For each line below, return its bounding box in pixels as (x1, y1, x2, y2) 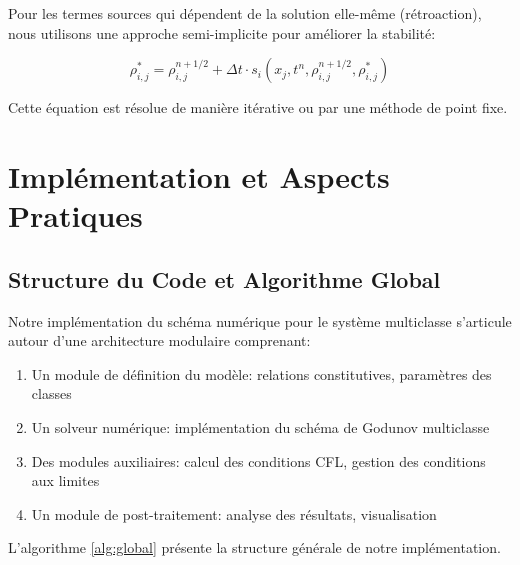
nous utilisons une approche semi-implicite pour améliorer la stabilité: (8, 22, 436, 43)
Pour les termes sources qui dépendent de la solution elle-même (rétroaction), (8, 3, 482, 23)
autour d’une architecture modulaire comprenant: (8, 330, 311, 351)
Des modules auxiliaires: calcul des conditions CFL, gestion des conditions (31, 450, 486, 471)
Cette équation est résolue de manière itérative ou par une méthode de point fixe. (8, 97, 508, 118)
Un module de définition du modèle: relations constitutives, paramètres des (31, 363, 492, 384)
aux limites (31, 470, 100, 491)
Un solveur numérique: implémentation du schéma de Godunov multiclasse (31, 416, 490, 437)
